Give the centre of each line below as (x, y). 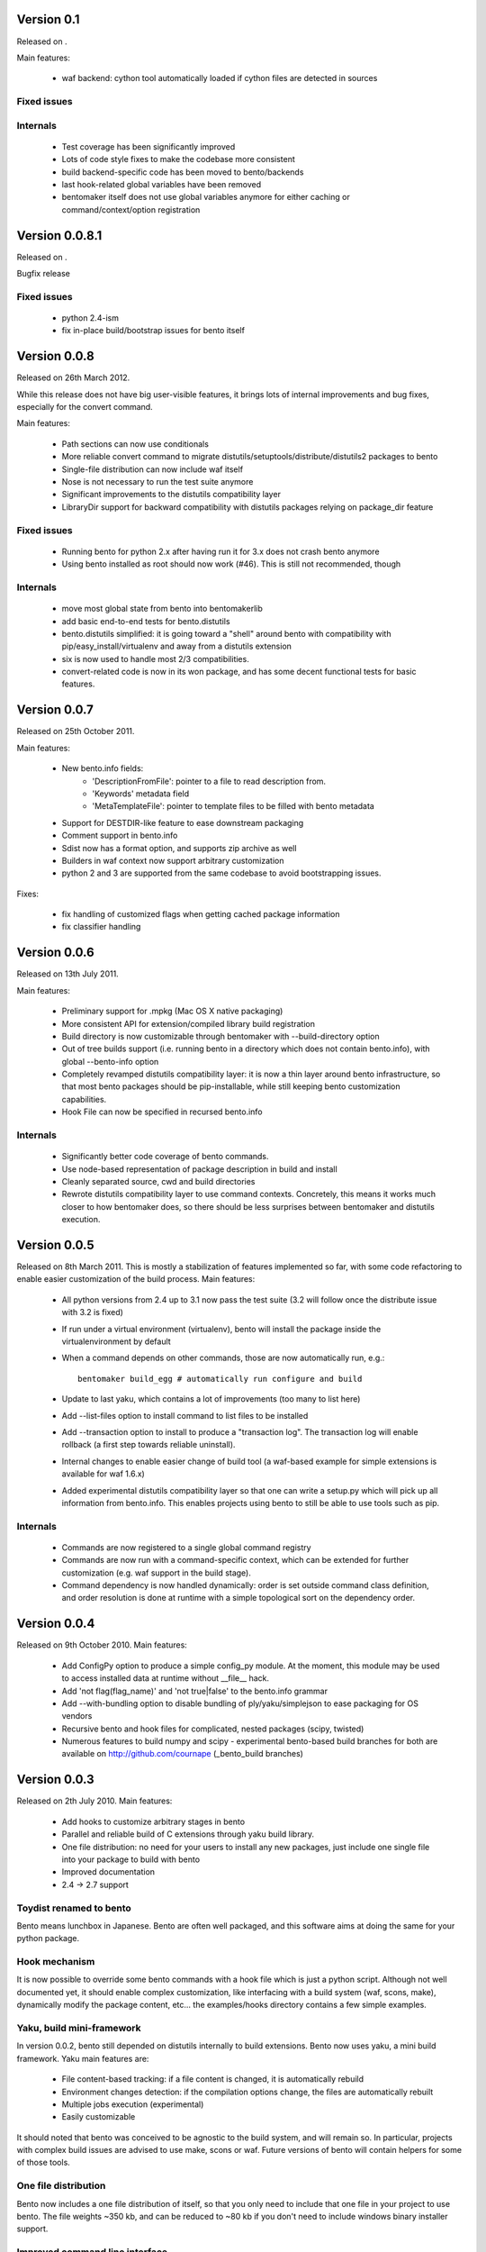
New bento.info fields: (103, 768)
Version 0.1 (48, 19)
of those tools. (44, 2163)
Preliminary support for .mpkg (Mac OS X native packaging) (172, 1011)
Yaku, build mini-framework (79, 2028)
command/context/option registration (131, 209)
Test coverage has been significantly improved (148, 146)
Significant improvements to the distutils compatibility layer (171, 495)
